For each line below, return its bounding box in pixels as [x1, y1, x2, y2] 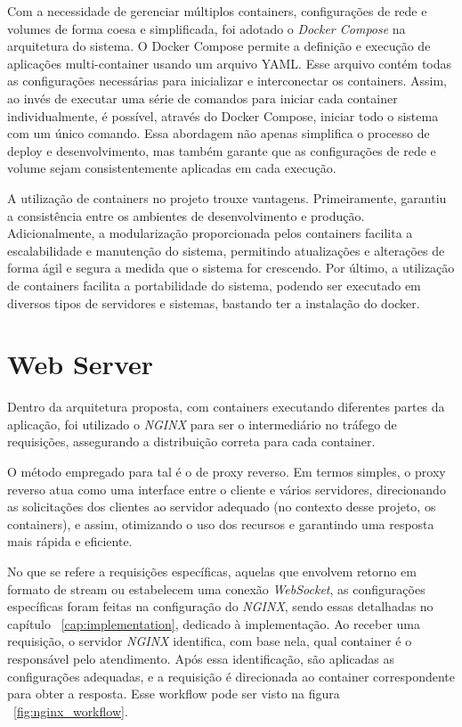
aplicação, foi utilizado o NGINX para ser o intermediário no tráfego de [7, 414, 397, 433]
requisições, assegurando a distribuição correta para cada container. [7, 432, 376, 451]
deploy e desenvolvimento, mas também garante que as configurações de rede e [7, 141, 436, 159]
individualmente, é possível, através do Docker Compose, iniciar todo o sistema [7, 106, 439, 125]
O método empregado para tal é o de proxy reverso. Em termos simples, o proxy [7, 462, 446, 480]
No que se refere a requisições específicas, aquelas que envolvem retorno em [7, 561, 417, 580]
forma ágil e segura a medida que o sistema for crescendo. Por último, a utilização [7, 258, 455, 277]
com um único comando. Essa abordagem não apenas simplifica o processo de [7, 124, 430, 143]
